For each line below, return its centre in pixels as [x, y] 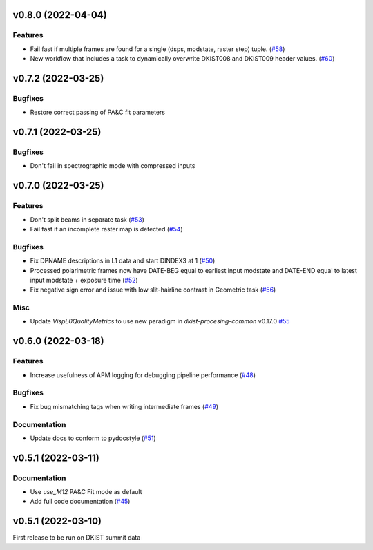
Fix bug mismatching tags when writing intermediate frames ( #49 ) [124, 406]
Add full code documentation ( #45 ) [80, 502]
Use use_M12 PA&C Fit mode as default [86, 492]
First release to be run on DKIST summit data [77, 538]
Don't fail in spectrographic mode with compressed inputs [113, 166]
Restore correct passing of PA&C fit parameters [98, 112]
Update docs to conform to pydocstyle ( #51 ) [93, 438]
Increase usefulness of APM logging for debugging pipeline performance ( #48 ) [143, 375]
